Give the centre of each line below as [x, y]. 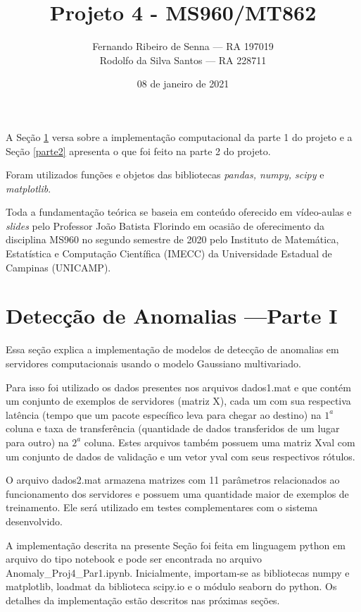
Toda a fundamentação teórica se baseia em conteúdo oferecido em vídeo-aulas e [179, 212]
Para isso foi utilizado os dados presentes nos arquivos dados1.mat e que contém [178, 387]
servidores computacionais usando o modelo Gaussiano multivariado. [153, 363]
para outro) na [37, 442]
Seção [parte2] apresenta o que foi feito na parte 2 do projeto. [138, 151]
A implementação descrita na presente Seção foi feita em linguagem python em [176, 545]
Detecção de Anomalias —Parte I [172, 316]
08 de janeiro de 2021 [183, 84]
